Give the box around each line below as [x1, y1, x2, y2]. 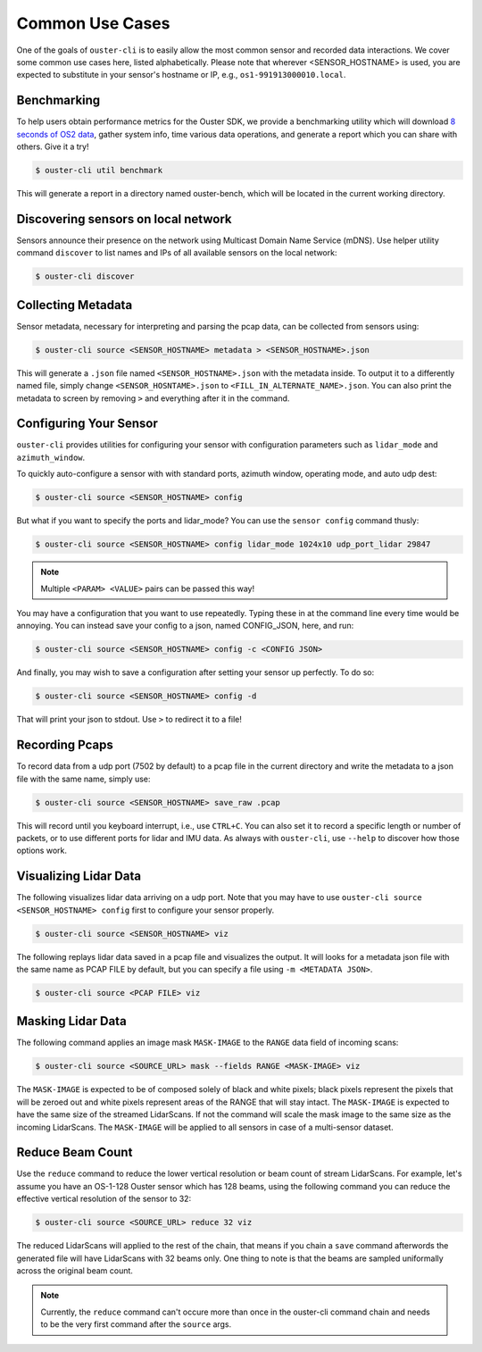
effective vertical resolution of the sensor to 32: [16, 1193, 192, 1205]
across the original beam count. [16, 1265, 134, 1276]
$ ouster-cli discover [35, 271, 135, 281]
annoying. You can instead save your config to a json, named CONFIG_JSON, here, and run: [16, 621, 354, 631]
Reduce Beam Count [16, 1145, 133, 1160]
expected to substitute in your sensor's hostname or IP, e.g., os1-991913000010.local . [16, 70, 346, 80]
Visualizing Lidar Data [16, 869, 142, 884]
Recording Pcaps [16, 738, 113, 753]
